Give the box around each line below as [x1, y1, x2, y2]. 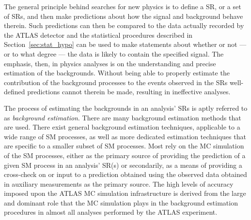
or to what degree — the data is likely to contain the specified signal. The [4, 48, 224, 59]
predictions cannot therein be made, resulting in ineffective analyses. [27, 87, 231, 97]
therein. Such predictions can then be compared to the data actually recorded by [4, 20, 244, 30]
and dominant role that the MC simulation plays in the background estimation [4, 197, 238, 207]
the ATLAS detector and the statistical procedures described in [4, 29, 193, 40]
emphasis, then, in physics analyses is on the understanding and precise [4, 58, 216, 68]
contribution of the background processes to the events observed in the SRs [4, 77, 228, 87]
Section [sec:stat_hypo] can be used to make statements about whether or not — [4, 39, 247, 49]
